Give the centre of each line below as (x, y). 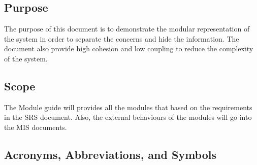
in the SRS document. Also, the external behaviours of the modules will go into (128, 117)
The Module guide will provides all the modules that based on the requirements (128, 107)
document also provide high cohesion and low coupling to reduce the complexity (129, 48)
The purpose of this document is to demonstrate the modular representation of (127, 29)
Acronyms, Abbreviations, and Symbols (110, 154)
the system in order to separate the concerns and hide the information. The (122, 38)
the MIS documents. (36, 127)
